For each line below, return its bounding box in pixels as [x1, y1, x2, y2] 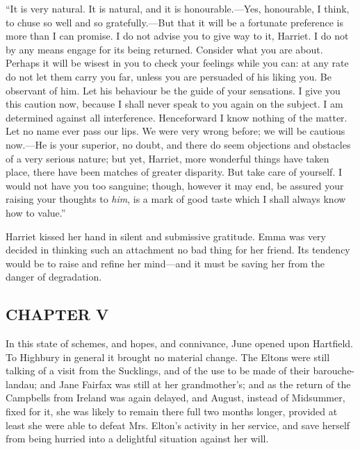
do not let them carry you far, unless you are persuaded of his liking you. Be [6, 69, 332, 83]
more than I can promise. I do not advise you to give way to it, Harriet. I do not [6, 28, 349, 43]
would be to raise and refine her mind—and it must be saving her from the [6, 256, 325, 270]
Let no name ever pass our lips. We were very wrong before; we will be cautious [6, 124, 345, 138]
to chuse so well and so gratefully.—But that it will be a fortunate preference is [6, 15, 343, 29]
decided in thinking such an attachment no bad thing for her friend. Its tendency [6, 242, 350, 257]
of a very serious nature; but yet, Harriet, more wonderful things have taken [6, 151, 329, 165]
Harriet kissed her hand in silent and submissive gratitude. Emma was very [6, 228, 326, 243]
